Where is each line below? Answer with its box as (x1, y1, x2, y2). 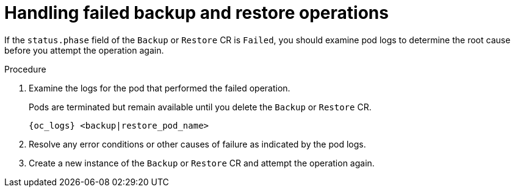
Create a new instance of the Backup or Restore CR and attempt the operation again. (29, 157, 375, 168)
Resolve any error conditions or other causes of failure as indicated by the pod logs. (29, 138, 366, 149)
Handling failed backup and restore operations (4, 2, 389, 23)
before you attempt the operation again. (4, 44, 164, 55)
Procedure (4, 63, 46, 74)
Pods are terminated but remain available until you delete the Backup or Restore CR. (29, 101, 372, 112)
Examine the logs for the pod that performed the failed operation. (29, 82, 290, 93)
